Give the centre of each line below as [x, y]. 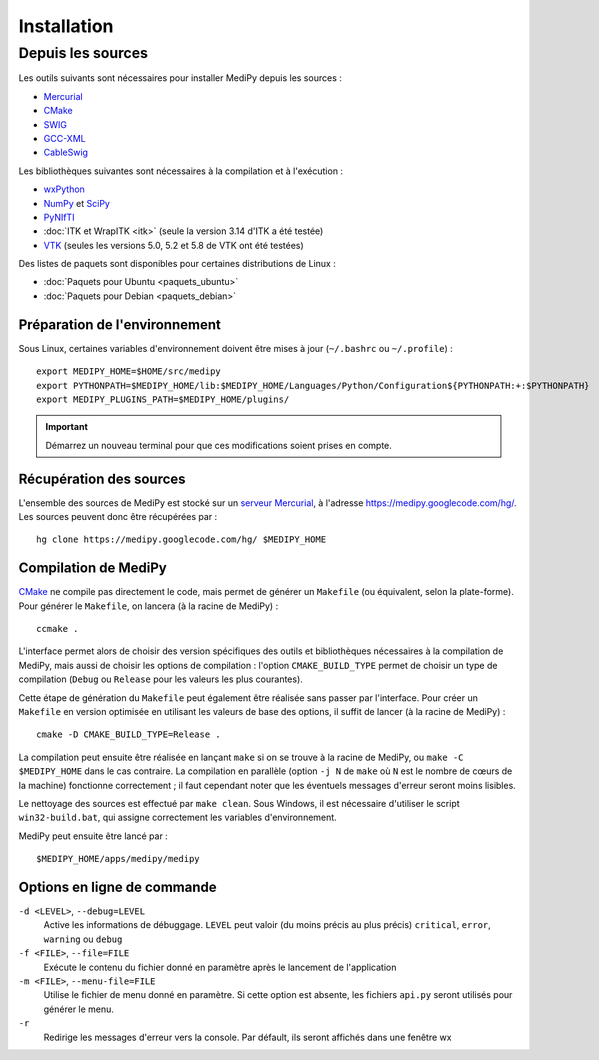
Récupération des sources [102, 478]
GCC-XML [64, 138]
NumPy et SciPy [76, 203]
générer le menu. [79, 1009]
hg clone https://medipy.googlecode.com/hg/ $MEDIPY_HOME [181, 539]
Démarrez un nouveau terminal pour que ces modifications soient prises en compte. [218, 445]
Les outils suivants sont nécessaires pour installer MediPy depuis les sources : [180, 78]
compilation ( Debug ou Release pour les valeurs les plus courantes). [161, 679]
